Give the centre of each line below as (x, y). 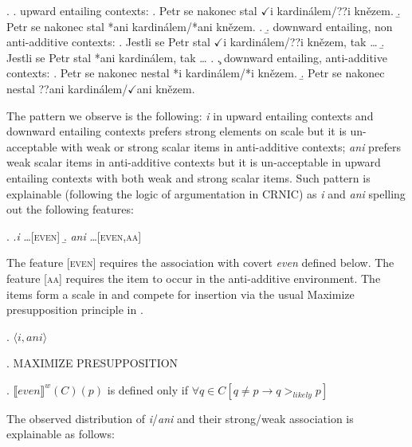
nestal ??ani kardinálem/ (67, 88)
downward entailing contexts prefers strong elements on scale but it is (177, 131)
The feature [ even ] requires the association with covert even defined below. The (200, 263)
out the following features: (70, 209)
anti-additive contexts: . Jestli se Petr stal (108, 42)
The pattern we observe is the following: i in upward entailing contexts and (190, 115)
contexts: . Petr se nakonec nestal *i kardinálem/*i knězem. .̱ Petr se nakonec (196, 73)
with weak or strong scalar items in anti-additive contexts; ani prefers (231, 146)
